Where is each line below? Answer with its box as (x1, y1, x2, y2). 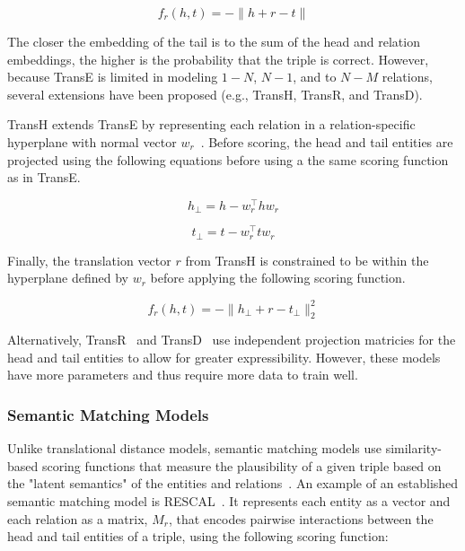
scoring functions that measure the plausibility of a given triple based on (41, 456, 442, 475)
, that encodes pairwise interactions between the (168, 509, 434, 528)
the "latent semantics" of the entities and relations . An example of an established (7, 474, 459, 493)
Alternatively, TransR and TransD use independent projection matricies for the (7, 330, 456, 349)
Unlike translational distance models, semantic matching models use (7, 439, 382, 458)
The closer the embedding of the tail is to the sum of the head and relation (7, 32, 420, 50)
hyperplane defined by (7, 268, 129, 287)
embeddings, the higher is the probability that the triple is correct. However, (7, 49, 429, 68)
